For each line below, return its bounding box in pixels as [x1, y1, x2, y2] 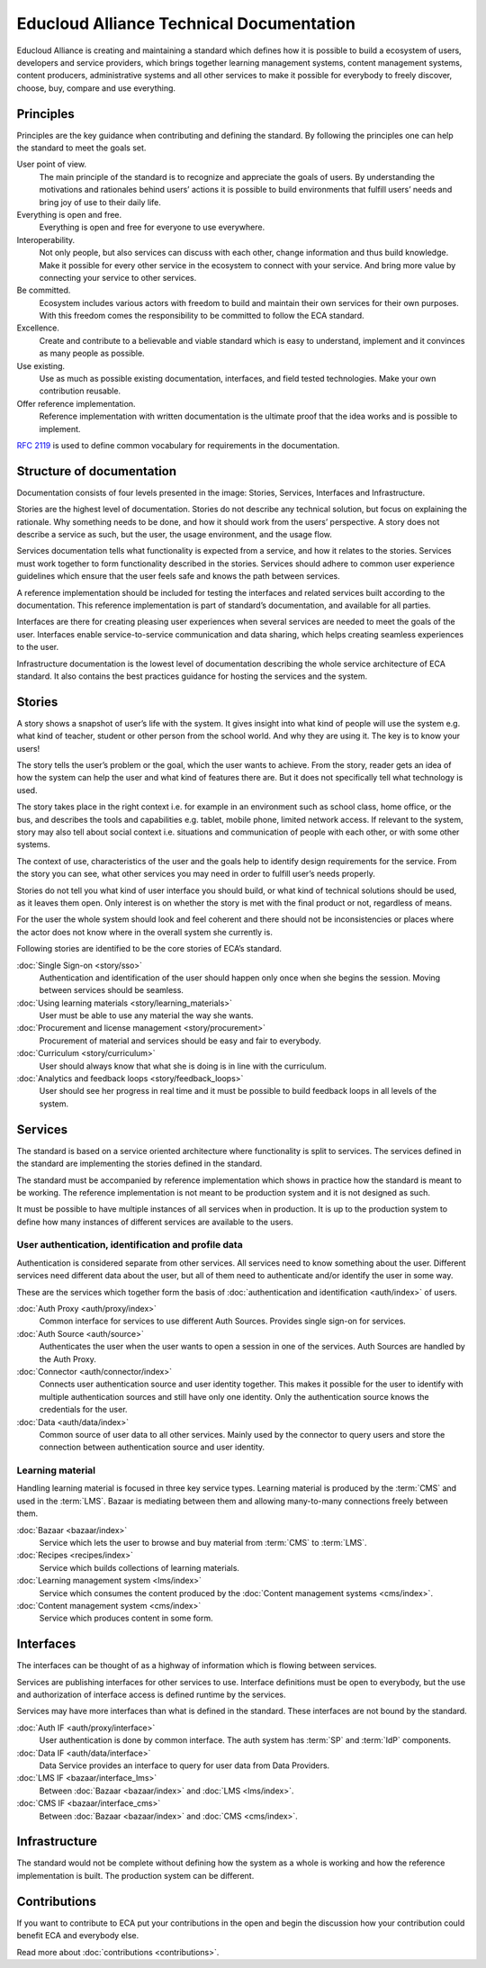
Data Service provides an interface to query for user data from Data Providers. [39, 1760, 330, 1771]
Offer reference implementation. [16, 398, 136, 409]
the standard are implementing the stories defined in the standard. [16, 1158, 263, 1169]
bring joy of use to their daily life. [39, 196, 161, 207]
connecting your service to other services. [39, 272, 197, 283]
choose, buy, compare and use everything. [16, 82, 175, 94]
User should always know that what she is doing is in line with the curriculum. [39, 1061, 328, 1071]
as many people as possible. [39, 348, 145, 359]
